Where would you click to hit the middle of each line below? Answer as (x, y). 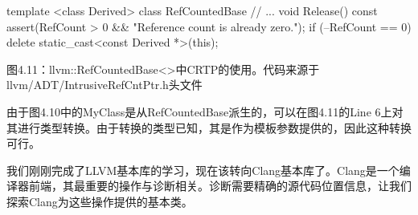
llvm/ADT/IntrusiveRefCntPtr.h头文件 (104, 85)
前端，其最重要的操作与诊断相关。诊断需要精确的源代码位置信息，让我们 (220, 186)
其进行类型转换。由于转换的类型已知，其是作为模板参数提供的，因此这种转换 (209, 127)
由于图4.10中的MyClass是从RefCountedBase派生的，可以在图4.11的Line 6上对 (205, 111)
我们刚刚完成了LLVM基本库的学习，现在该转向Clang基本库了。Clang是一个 (203, 170)
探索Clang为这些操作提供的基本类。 (100, 201)
